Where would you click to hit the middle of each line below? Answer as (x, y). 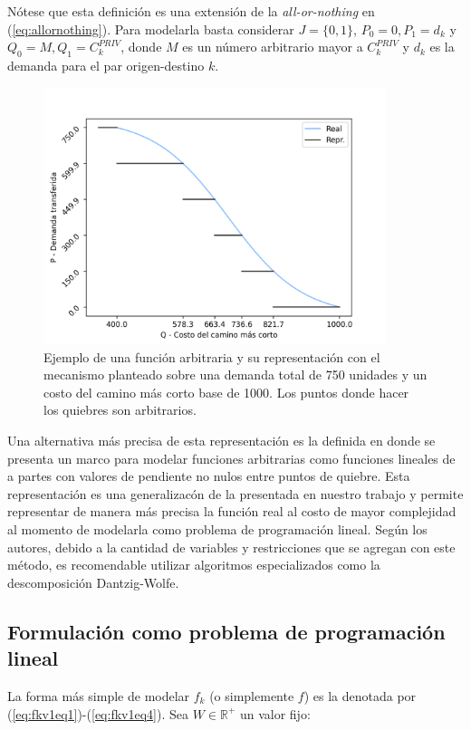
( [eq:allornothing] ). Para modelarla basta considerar (151, 29)
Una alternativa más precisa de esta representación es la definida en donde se (221, 440)
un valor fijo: (275, 713)
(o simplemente (252, 695)
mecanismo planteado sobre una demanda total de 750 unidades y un (235, 375)
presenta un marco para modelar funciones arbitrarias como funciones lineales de (231, 458)
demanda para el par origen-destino (106, 65)
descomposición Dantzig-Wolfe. (93, 582)
